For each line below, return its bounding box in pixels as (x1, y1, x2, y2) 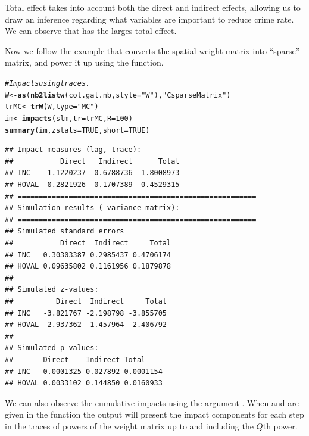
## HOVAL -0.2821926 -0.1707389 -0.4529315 (5, 180, 180, 189)
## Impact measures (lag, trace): (5, 145, 142, 154)
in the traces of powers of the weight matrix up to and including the (5, 419, 254, 432)
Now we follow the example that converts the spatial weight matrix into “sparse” (5, 44, 300, 57)
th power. (263, 419, 298, 432)
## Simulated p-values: (5, 344, 99, 353)
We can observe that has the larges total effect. (5, 24, 177, 37)
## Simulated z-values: (5, 285, 99, 294)
